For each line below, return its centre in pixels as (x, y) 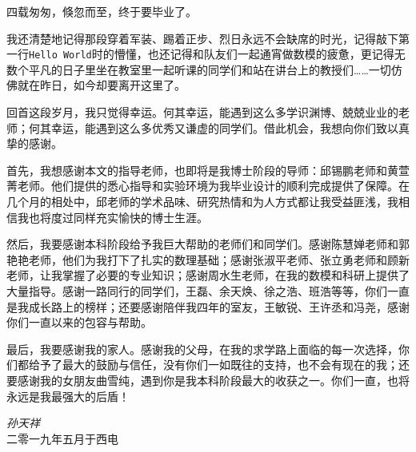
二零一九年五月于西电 (62, 438)
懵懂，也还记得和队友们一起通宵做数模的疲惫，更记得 (254, 54)
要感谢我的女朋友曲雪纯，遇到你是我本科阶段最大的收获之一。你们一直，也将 (208, 380)
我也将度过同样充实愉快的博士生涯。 (112, 217)
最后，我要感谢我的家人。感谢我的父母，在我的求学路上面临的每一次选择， (202, 349)
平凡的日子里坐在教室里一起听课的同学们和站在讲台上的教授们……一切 (210, 69)
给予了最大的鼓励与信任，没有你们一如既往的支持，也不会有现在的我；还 (219, 365)
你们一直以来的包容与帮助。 (79, 322)
